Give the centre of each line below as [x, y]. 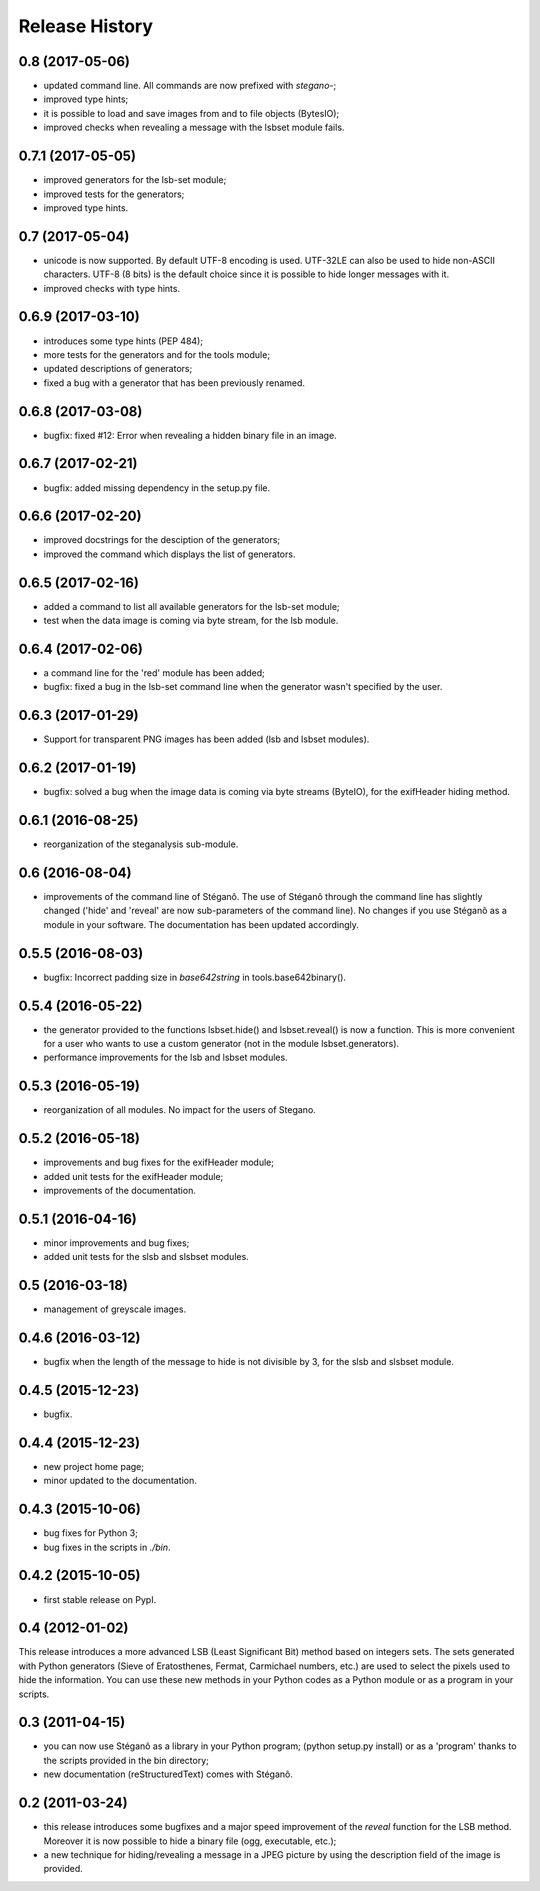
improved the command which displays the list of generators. [169, 554]
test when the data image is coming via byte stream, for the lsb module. [191, 621]
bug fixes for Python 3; [91, 1533]
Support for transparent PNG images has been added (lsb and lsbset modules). [206, 739]
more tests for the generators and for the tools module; [156, 354]
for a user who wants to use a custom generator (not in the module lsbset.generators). [221, 1043]
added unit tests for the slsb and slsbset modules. [146, 1257]
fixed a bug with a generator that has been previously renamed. [174, 382]
